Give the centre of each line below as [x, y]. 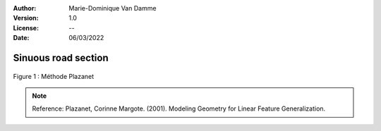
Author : [25, 8]
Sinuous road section [61, 57]
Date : [21, 38]
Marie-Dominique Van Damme [113, 8]
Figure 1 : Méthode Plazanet [54, 76]
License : [26, 27]
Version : [26, 18]
